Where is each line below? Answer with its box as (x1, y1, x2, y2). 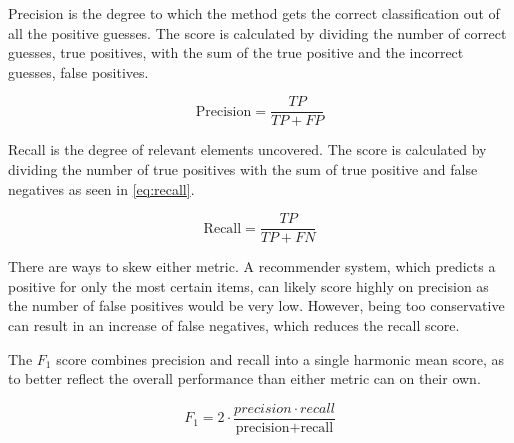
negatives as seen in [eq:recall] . (8, 178, 195, 199)
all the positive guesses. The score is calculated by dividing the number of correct (8, 22, 507, 43)
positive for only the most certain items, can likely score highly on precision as (8, 275, 489, 296)
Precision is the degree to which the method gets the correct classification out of (8, 3, 500, 23)
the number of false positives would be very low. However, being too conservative (8, 295, 505, 316)
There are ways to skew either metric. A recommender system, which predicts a (8, 256, 496, 277)
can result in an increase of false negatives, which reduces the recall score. (8, 315, 460, 336)
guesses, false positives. (8, 61, 149, 82)
